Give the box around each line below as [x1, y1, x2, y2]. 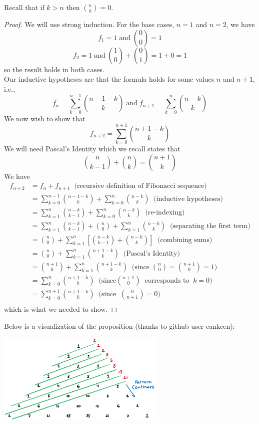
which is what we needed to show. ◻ [4, 304, 117, 314]
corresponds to [144, 277, 189, 284]
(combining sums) [157, 236, 212, 244]
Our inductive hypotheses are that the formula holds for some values [4, 74, 214, 84]
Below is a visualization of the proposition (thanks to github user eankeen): [4, 320, 235, 331]
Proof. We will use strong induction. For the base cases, [4, 19, 174, 29]
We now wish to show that [4, 113, 85, 123]
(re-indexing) [145, 209, 185, 217]
